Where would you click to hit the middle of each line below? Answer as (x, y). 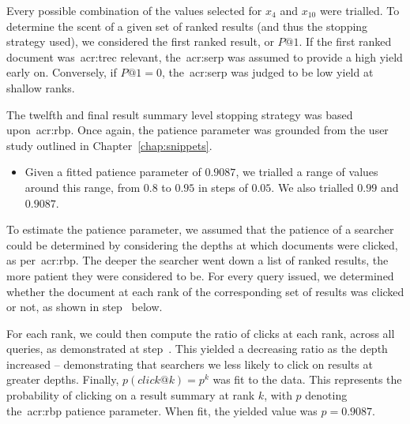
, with (278, 395)
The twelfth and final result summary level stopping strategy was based (180, 114)
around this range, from (83, 187)
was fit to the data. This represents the (307, 379)
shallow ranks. (41, 87)
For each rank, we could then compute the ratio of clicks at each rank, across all (201, 333)
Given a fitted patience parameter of (113, 172)
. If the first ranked (345, 41)
